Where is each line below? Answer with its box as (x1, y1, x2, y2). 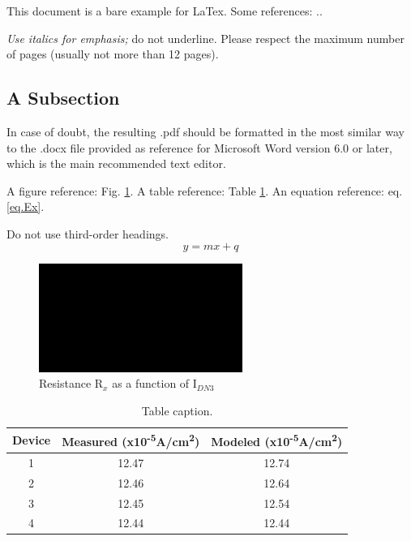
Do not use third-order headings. (6, 225, 169, 242)
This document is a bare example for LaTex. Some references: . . (6, 2, 323, 19)
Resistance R (39, 375, 104, 392)
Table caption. (141, 401, 213, 419)
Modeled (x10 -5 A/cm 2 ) (211, 431, 343, 449)
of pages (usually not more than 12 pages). (6, 45, 219, 62)
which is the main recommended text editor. (6, 155, 226, 172)
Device (12, 432, 51, 449)
